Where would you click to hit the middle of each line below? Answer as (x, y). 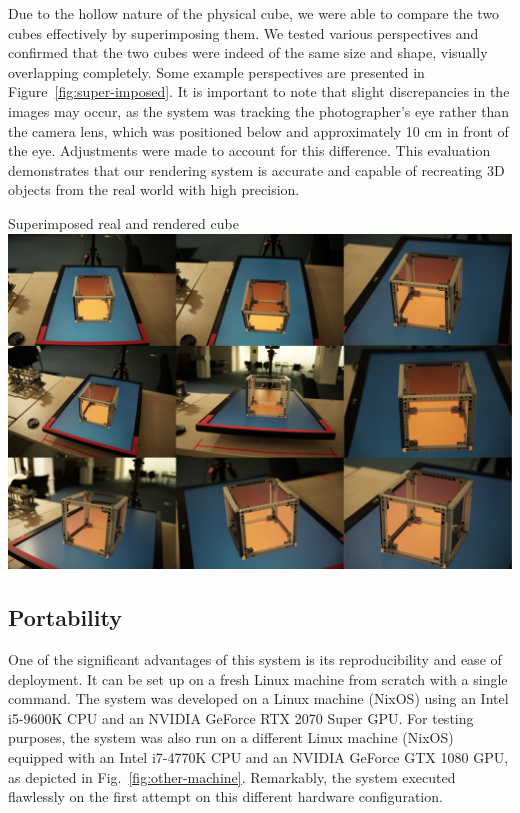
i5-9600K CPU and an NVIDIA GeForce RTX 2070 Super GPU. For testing (241, 717)
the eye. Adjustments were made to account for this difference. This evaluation (249, 150)
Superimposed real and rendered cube (123, 222)
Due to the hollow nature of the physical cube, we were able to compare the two (254, 13)
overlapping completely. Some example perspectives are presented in (216, 71)
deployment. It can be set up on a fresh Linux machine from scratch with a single (258, 678)
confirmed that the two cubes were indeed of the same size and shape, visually (248, 52)
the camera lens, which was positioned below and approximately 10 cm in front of (258, 130)
